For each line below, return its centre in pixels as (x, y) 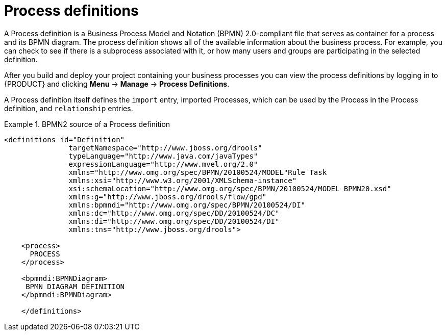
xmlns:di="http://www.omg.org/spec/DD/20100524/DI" (174, 221)
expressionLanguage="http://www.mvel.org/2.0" (163, 164)
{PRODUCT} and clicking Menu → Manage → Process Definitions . (117, 84)
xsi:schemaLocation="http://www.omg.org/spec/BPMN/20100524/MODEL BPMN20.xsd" (230, 188)
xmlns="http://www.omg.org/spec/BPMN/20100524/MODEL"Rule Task (198, 172)
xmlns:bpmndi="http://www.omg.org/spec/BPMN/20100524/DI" (187, 205)
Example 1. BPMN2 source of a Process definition (87, 124)
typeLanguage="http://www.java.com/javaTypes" (163, 156)
